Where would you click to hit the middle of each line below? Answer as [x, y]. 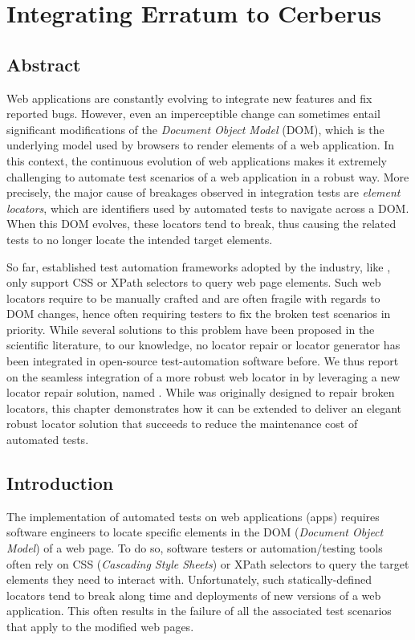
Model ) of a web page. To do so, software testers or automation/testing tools [195, 548]
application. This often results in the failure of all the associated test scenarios [199, 611]
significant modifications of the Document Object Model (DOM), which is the [195, 129]
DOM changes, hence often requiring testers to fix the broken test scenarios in [199, 314]
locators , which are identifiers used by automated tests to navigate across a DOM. [208, 208]
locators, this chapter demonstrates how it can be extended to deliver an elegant [204, 408]
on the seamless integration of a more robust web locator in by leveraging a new [203, 376]
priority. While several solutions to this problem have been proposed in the [191, 329]
